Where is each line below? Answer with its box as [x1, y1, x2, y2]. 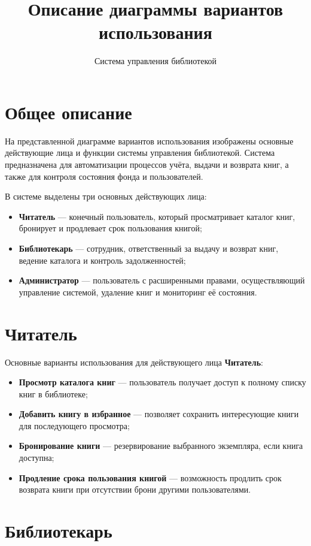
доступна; [19, 451, 54, 464]
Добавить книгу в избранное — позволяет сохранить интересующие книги [19, 408, 299, 420]
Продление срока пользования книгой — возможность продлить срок [19, 471, 282, 484]
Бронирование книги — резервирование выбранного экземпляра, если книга [19, 439, 303, 452]
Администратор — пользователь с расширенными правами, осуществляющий [19, 274, 305, 286]
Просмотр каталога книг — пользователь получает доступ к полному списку [19, 376, 306, 388]
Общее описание [5, 99, 132, 124]
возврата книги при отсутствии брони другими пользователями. [19, 483, 251, 496]
